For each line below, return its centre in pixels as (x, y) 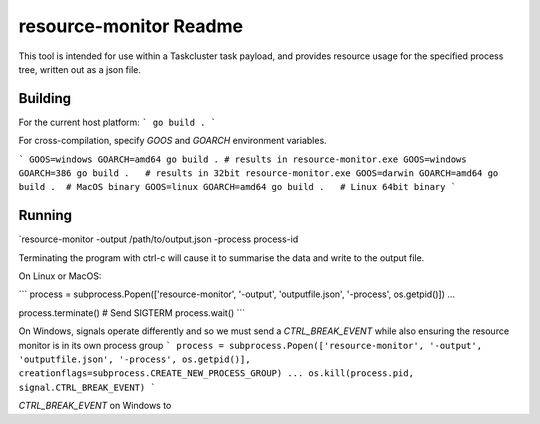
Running (45, 215)
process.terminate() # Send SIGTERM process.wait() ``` (132, 312)
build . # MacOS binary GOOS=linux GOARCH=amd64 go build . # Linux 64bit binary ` (237, 187)
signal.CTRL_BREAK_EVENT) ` (87, 387)
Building (45, 98)
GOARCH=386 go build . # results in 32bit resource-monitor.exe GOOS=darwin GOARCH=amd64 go (258, 173)
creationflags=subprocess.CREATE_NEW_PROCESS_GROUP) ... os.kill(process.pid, (216, 373)
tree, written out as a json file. (80, 69)
